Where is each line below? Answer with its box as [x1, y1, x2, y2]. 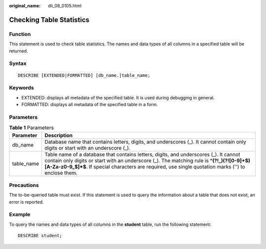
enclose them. [44, 169, 78, 176]
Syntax [9, 60, 27, 67]
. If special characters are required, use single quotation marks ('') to [86, 163, 245, 170]
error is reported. [9, 199, 44, 205]
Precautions [9, 182, 39, 188]
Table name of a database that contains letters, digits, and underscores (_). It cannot [44, 151, 240, 157]
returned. [9, 48, 28, 54]
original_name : [9, 3, 41, 8]
